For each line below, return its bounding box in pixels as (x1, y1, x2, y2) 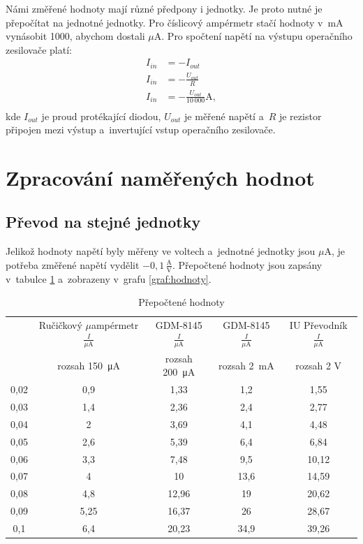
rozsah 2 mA (218, 358, 274, 372)
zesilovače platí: (6, 42, 72, 57)
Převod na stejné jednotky (6, 211, 201, 233)
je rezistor (279, 108, 322, 123)
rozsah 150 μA (57, 358, 120, 372)
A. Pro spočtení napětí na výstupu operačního (154, 29, 353, 43)
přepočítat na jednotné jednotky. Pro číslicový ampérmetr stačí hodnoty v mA (6, 15, 343, 29)
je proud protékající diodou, (41, 108, 161, 123)
